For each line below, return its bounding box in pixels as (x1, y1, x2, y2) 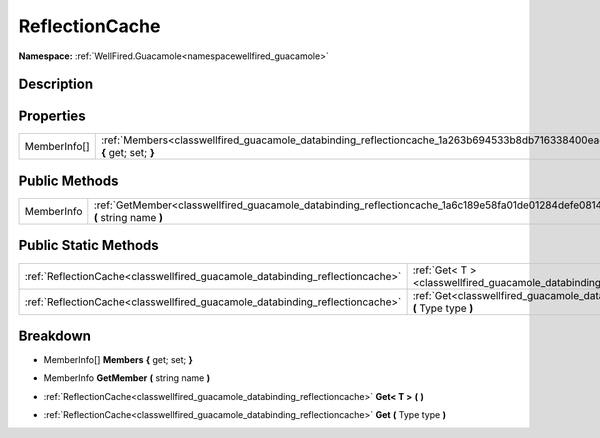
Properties (18, 108, 86, 125)
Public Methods (18, 172, 119, 189)
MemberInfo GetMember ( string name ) (43, 372, 210, 384)
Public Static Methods (18, 237, 159, 254)
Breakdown (18, 327, 92, 344)
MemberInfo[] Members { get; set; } (43, 354, 194, 366)
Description (18, 76, 94, 93)
